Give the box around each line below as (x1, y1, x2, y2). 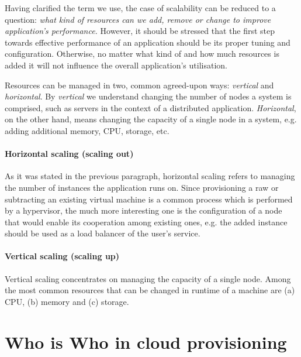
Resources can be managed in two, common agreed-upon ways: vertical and (5, 78, 274, 91)
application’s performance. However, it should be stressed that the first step (5, 25, 275, 37)
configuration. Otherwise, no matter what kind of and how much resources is (5, 47, 279, 60)
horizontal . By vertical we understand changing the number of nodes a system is (5, 90, 292, 102)
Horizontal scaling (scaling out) (5, 147, 134, 160)
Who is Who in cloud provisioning (5, 329, 287, 353)
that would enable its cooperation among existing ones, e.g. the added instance (5, 215, 288, 228)
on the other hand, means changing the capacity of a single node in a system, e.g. (5, 113, 297, 125)
